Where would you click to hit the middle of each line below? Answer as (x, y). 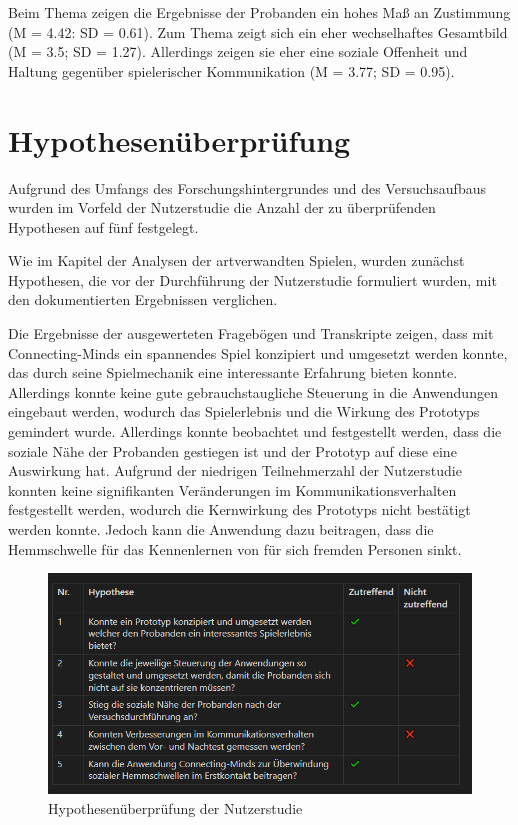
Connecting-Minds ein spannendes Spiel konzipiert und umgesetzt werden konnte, (258, 352)
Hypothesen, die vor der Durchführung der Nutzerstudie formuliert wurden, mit (252, 279)
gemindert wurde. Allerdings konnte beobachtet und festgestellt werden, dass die (255, 431)
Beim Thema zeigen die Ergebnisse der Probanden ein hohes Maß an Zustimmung (259, 12)
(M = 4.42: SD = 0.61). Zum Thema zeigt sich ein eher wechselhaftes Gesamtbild (258, 31)
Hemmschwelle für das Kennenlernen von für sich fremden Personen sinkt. (235, 548)
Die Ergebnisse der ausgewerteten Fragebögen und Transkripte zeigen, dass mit (251, 333)
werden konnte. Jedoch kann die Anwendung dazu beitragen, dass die (221, 529)
